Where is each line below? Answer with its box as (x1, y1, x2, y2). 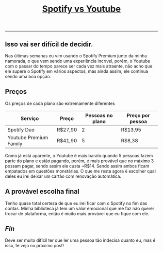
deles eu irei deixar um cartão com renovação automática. (5, 173, 121, 179)
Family (7, 140, 23, 147)
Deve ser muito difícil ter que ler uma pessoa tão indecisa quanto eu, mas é (5, 237, 156, 243)
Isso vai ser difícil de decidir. (5, 40, 93, 48)
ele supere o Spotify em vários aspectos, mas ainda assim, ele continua (5, 68, 148, 74)
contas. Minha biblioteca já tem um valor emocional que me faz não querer (5, 205, 155, 211)
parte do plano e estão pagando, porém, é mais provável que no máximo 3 (5, 158, 154, 164)
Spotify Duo (7, 126, 35, 133)
